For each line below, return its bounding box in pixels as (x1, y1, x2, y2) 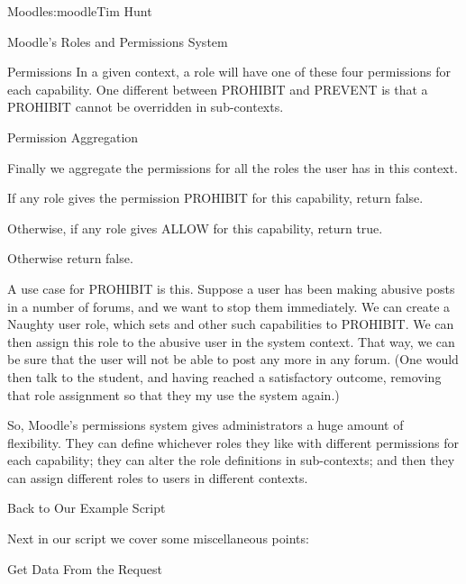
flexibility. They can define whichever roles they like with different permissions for (7, 433, 460, 452)
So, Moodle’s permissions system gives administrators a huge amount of (7, 415, 404, 434)
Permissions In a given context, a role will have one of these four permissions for (7, 62, 452, 81)
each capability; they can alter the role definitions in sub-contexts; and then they (7, 451, 455, 470)
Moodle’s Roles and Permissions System (7, 32, 228, 50)
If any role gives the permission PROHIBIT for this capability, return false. (7, 188, 424, 207)
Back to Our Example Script (7, 498, 166, 517)
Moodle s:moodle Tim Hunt (7, 2, 152, 20)
